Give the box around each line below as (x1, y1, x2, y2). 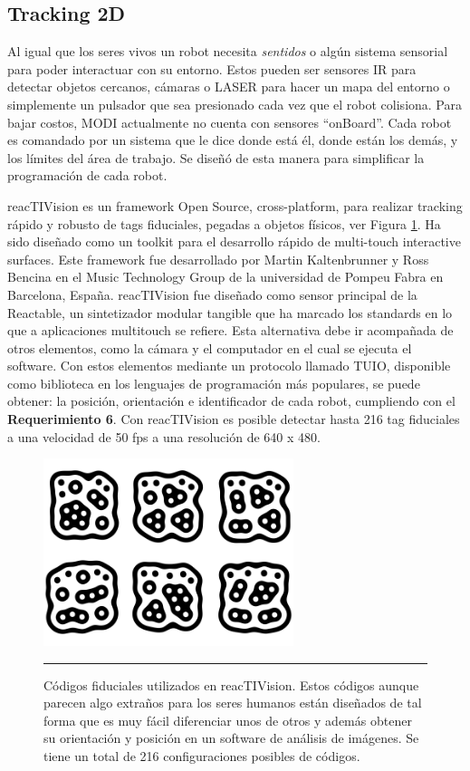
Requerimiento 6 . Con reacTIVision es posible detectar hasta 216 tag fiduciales (7, 410, 460, 429)
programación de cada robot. (7, 166, 168, 185)
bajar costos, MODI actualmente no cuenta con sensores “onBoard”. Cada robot (7, 112, 452, 131)
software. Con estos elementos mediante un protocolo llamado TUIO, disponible (7, 356, 451, 375)
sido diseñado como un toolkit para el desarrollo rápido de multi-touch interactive (7, 232, 461, 251)
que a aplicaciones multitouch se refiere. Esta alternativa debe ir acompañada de (7, 321, 454, 340)
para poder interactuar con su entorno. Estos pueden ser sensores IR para (7, 59, 417, 78)
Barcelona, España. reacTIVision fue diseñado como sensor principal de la (7, 284, 417, 304)
